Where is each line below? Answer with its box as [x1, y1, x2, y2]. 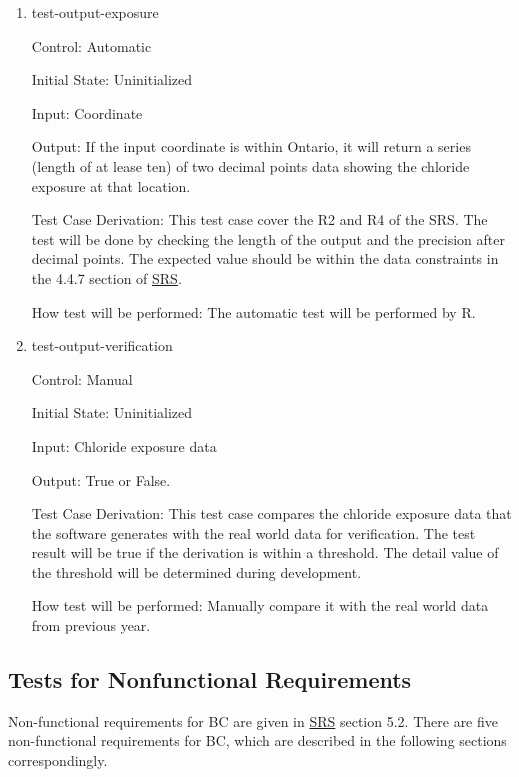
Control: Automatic [31, 35, 152, 56]
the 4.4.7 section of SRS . [31, 267, 182, 288]
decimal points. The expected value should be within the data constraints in [31, 248, 499, 269]
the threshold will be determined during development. [31, 561, 362, 582]
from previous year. [31, 615, 151, 636]
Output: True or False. [31, 469, 171, 490]
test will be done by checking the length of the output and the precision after [31, 228, 505, 249]
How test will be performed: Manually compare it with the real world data [31, 595, 489, 616]
